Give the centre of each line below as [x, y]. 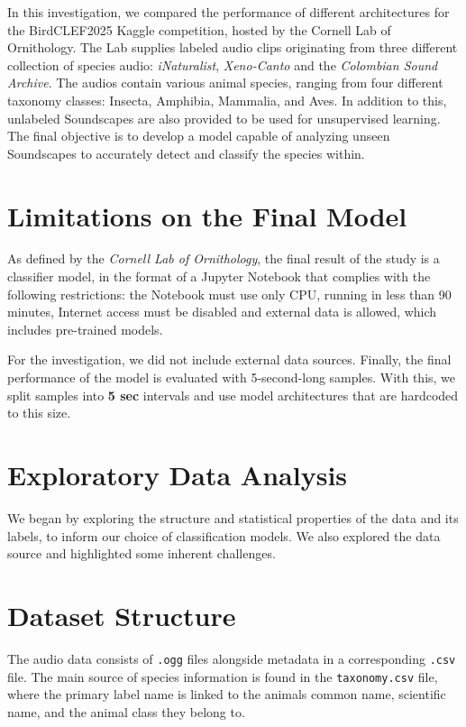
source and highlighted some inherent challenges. [142, 553]
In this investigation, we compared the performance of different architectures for [228, 12]
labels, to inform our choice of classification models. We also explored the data [224, 535]
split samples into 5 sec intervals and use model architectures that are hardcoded [233, 395]
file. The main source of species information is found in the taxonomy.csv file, [223, 676]
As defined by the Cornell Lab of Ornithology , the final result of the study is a [224, 258]
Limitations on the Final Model [207, 215]
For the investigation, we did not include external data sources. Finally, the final [229, 359]
